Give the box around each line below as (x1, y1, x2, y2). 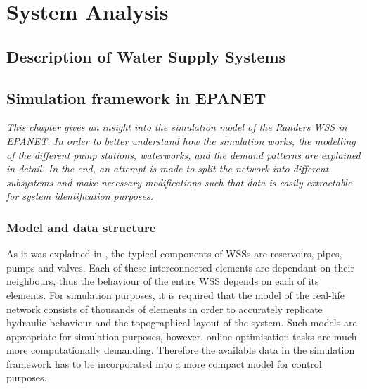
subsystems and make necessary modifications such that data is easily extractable (6, 174, 352, 189)
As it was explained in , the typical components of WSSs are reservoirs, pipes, (6, 246, 342, 261)
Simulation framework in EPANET (6, 87, 266, 108)
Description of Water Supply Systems (6, 45, 286, 67)
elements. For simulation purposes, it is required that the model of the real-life (6, 287, 345, 302)
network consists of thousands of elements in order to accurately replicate (6, 301, 323, 316)
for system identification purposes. (6, 189, 153, 203)
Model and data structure (6, 218, 156, 236)
